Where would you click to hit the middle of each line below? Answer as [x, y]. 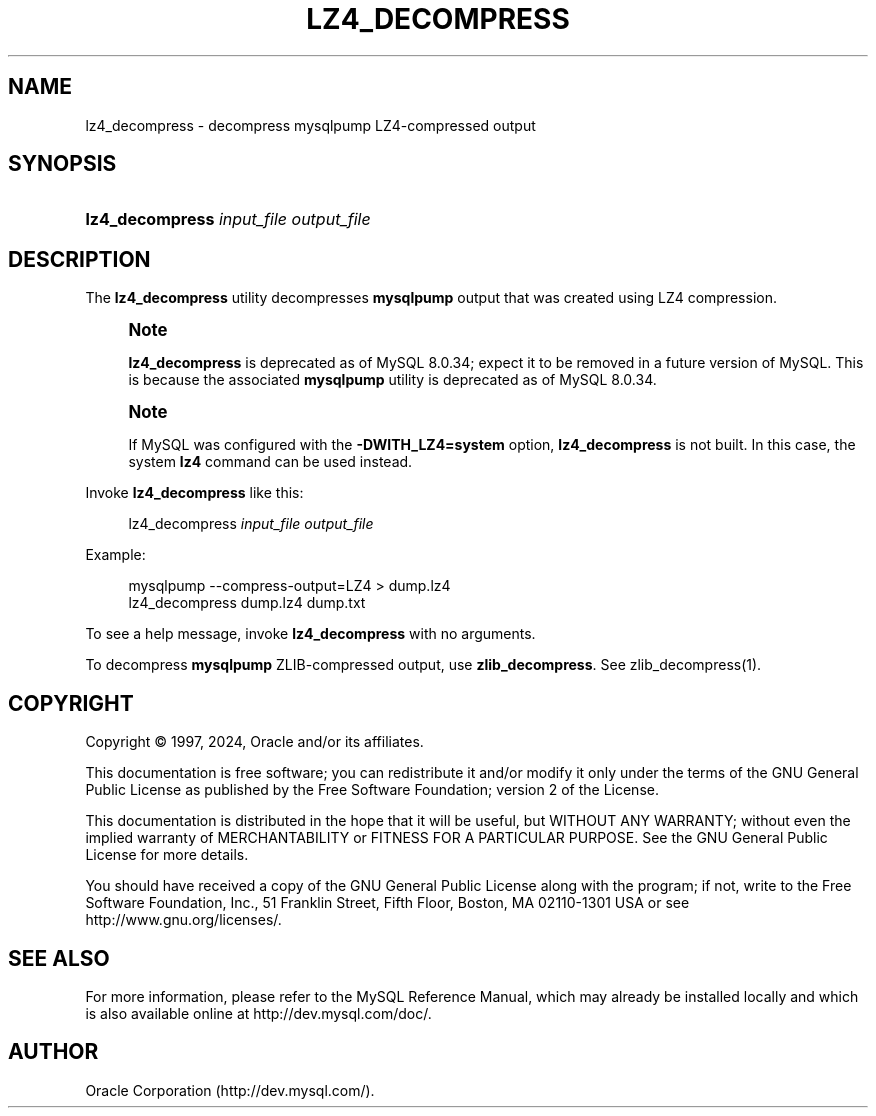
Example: [115, 555]
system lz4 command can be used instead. [270, 462]
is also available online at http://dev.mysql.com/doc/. [258, 1013]
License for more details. [167, 855]
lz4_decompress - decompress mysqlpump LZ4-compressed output [310, 125]
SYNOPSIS [62, 164]
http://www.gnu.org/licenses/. [183, 920]
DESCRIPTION [79, 259]
